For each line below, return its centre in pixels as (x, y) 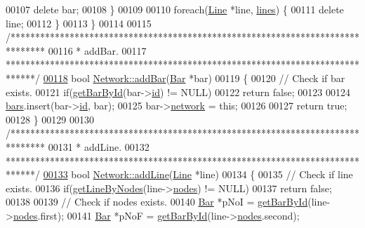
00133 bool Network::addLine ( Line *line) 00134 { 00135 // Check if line (198, 174)
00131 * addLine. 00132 (99, 146)
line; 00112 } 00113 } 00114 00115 (79, 23)
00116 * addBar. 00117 (97, 50)
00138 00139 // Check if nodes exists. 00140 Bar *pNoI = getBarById (157, 202)
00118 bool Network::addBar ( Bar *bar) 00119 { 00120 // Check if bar (194, 78)
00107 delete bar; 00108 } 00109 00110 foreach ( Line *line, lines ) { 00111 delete (175, 9)
